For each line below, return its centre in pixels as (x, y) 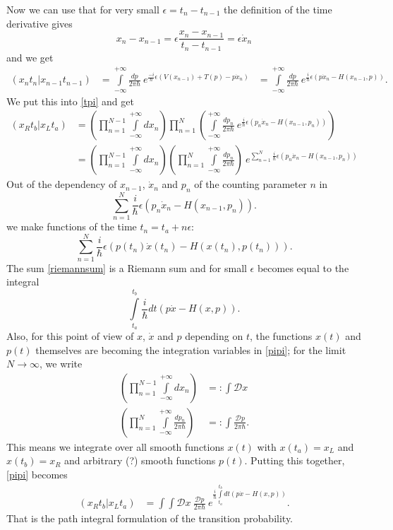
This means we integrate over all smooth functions (115, 446)
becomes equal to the (303, 267)
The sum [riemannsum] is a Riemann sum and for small (127, 267)
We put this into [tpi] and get (70, 101)
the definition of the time (278, 9)
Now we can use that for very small (83, 9)
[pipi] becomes (37, 474)
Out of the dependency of (62, 184)
